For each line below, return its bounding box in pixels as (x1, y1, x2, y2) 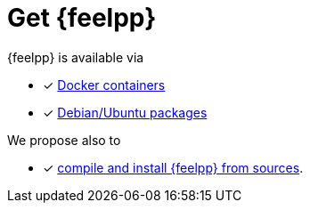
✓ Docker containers (43, 77, 166, 93)
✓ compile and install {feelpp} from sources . (43, 159, 304, 175)
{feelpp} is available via (7, 49, 144, 65)
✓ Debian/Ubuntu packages (43, 104, 208, 120)
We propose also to (7, 132, 121, 148)
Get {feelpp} (7, 3, 157, 33)
